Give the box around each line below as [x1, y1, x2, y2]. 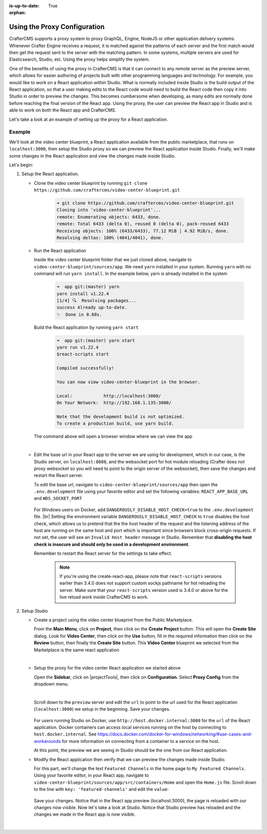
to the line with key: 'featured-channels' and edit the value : [34, 786, 169, 792]
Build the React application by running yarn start [34, 324, 139, 330]
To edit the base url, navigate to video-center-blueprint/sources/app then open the [34, 481, 218, 487]
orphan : [9, 10, 26, 16]
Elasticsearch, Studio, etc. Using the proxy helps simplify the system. [9, 56, 150, 62]
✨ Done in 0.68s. [56, 312, 102, 317]
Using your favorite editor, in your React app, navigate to [34, 773, 149, 779]
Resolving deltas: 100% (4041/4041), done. [56, 235, 164, 241]
